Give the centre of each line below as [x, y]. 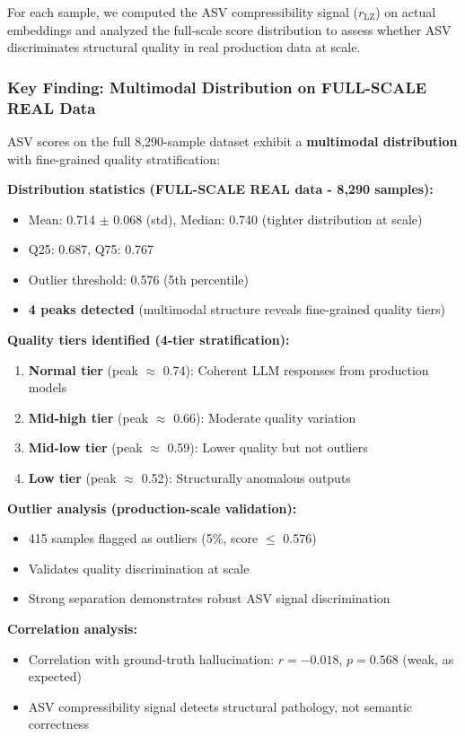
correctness [58, 724]
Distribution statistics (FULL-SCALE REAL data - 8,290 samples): [220, 189]
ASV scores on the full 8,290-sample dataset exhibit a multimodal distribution [232, 140]
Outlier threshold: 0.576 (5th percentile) [139, 279]
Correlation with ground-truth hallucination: [151, 658]
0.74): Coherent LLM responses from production [296, 369]
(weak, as [428, 658]
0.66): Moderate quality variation [265, 417]
